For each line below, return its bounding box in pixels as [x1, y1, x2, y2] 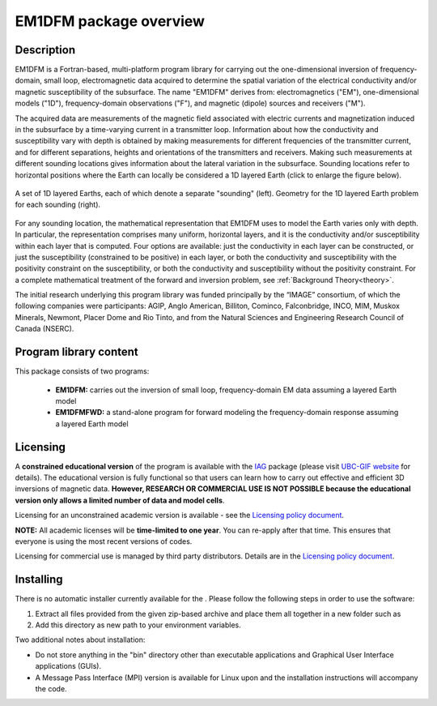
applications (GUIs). [35, 661, 102, 671]
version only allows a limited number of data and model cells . [15, 495, 225, 505]
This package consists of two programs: [15, 366, 150, 376]
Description [15, 43, 76, 57]
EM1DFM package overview [15, 12, 206, 30]
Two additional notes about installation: [15, 635, 146, 644]
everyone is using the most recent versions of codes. [15, 536, 193, 546]
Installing [15, 572, 64, 587]
